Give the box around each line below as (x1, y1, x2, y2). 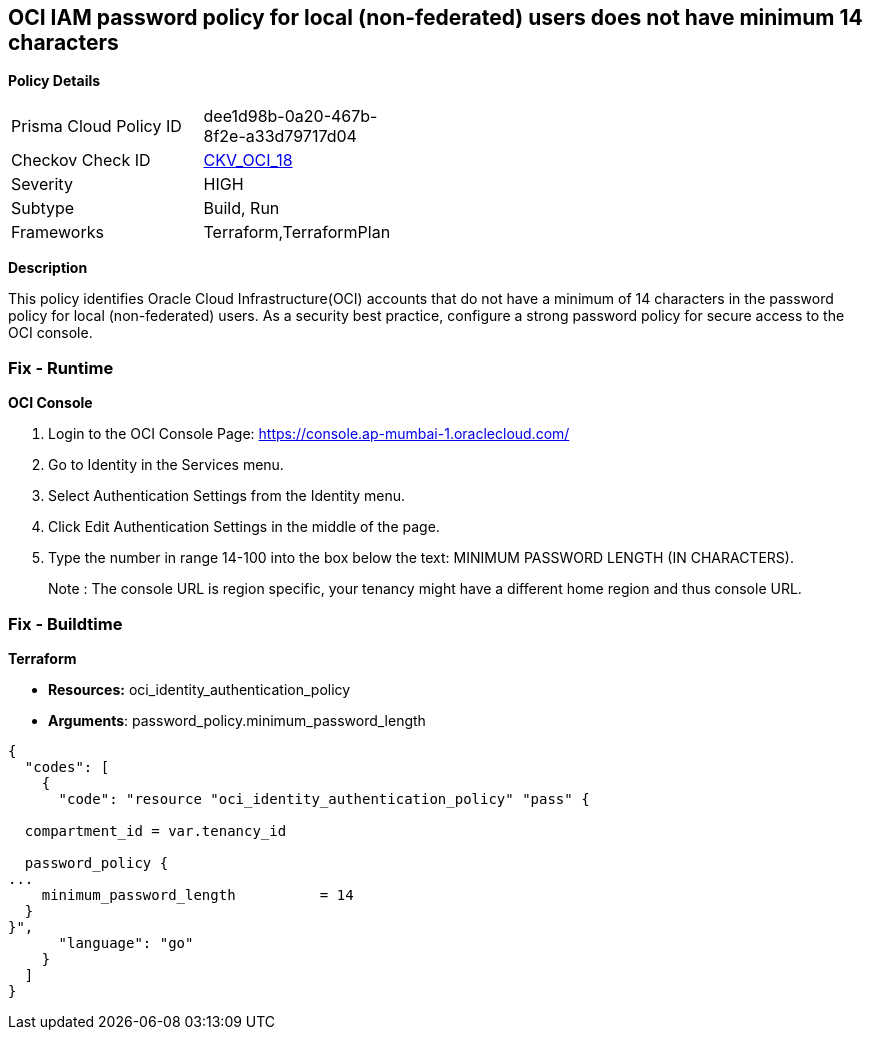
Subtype (11, 198, 75, 219)
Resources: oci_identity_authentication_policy (48, 680, 351, 698)
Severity (11, 174, 73, 195)
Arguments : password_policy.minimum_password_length (48, 711, 426, 729)
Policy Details (8, 72, 101, 90)
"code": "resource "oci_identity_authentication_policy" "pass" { (58, 790, 590, 807)
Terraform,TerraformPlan (203, 222, 391, 243)
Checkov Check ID (11, 150, 151, 171)
